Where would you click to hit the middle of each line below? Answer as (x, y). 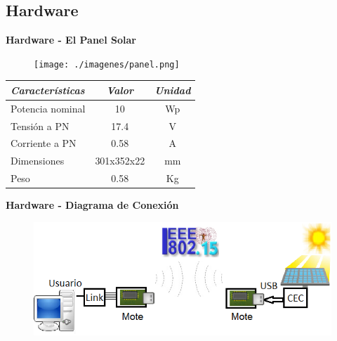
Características (48, 90)
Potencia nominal (48, 108)
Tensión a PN (40, 126)
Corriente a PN (44, 143)
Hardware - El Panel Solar (71, 40)
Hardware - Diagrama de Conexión (92, 205)
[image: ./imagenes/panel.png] (107, 64)
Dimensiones (38, 161)
